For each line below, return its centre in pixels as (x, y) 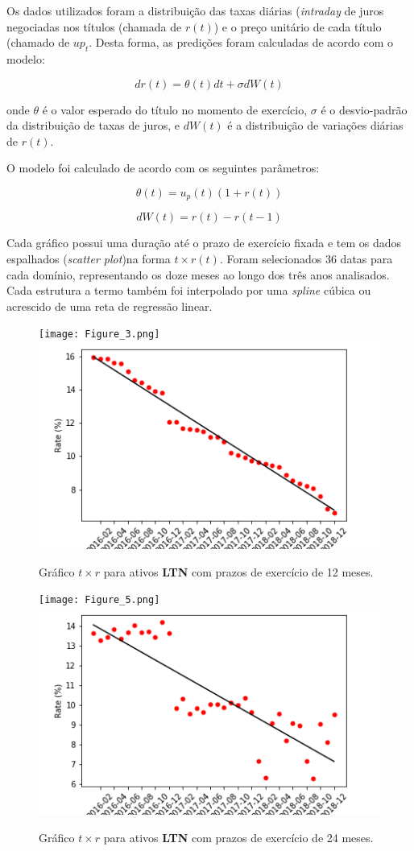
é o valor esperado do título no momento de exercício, (175, 109)
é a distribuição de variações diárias (315, 125)
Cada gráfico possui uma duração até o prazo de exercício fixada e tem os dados (204, 243)
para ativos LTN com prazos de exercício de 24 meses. (238, 837)
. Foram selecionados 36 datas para (306, 258)
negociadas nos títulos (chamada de (94, 26)
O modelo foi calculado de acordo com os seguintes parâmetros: (163, 168)
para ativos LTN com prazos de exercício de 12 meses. (238, 571)
